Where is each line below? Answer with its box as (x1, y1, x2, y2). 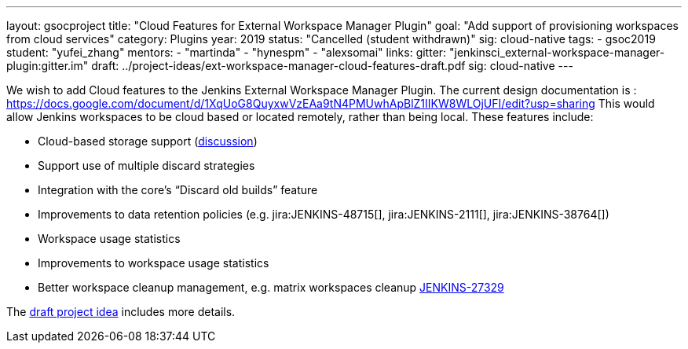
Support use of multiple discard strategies (38, 159, 255, 172)
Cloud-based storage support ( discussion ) (38, 134, 258, 148)
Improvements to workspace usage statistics (38, 256, 269, 270)
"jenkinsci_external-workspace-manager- (449, 46, 665, 59)
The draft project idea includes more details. (6, 305, 236, 318)
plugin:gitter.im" (6, 59, 89, 72)
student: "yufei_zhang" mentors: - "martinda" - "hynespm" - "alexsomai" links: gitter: (6, 46, 447, 59)
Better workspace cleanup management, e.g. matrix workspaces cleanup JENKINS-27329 (38, 281, 504, 294)
